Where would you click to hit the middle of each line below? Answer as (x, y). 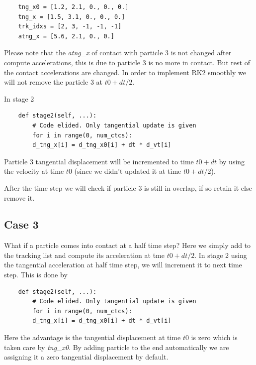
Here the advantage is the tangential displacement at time (92, 337)
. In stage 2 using (221, 255)
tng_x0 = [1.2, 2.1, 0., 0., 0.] (73, 7)
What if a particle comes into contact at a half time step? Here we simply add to (128, 245)
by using (232, 161)
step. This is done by (36, 275)
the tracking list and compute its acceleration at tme (84, 255)
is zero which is (214, 337)
